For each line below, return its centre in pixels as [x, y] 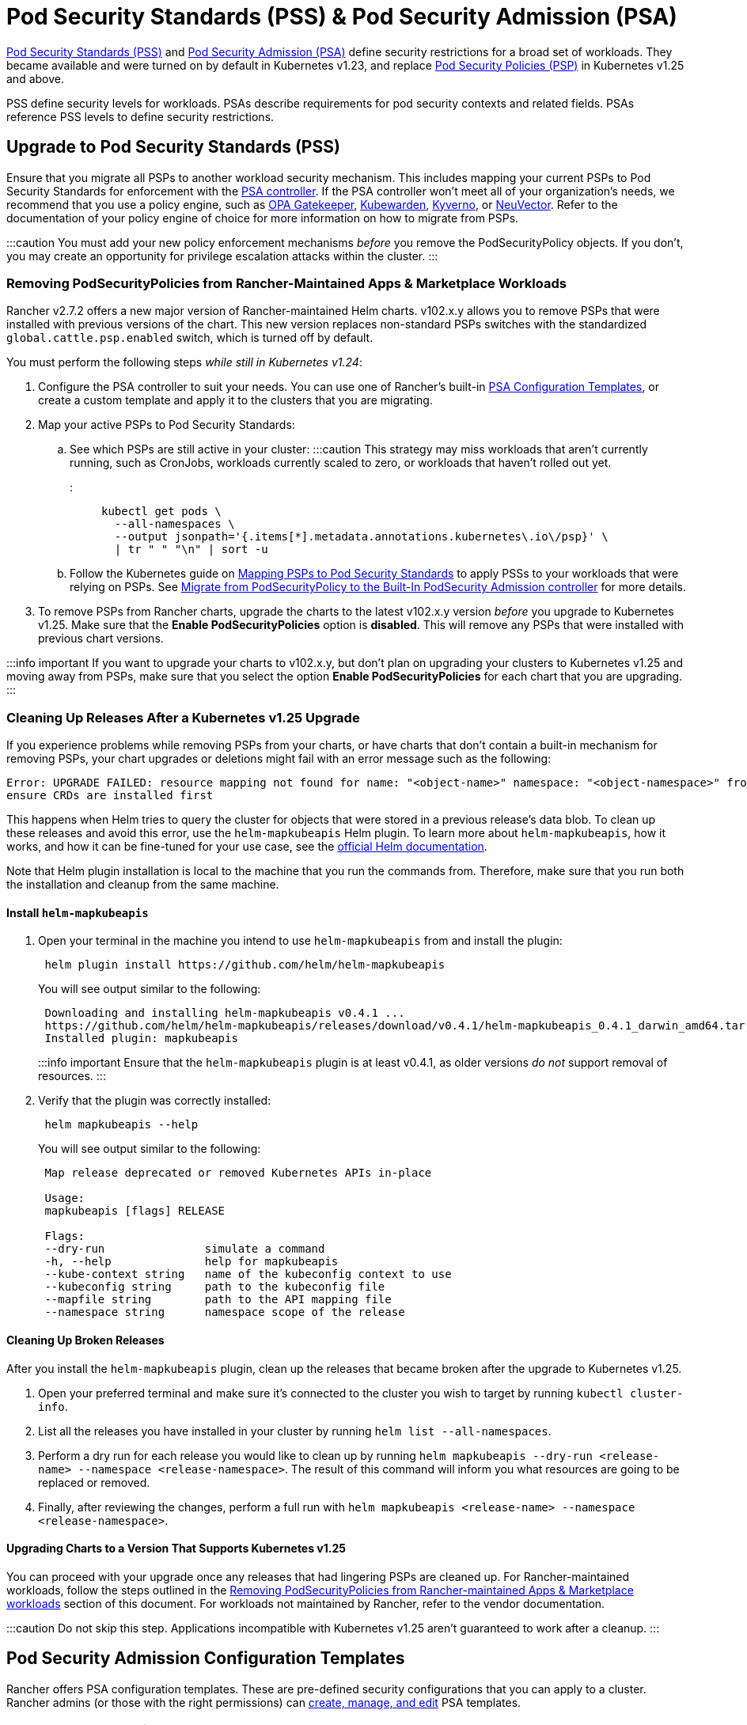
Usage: [65, 1198]
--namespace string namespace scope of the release [225, 1312]
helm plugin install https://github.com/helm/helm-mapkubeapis [245, 965]
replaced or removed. [94, 1482]
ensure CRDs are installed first [110, 796]
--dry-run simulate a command [185, 1249]
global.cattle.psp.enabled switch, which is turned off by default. [190, 338]
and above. [35, 78]
